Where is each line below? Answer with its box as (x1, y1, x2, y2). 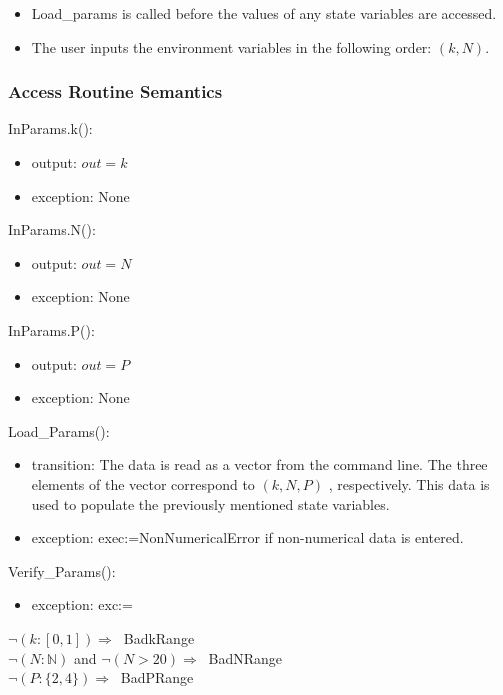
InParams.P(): (8, 319, 95, 340)
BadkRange (123, 627, 195, 648)
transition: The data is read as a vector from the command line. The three (31, 454, 488, 475)
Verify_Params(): (8, 560, 116, 581)
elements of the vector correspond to (31, 473, 255, 494)
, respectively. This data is (328, 473, 490, 494)
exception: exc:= (31, 594, 133, 615)
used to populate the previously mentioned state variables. (31, 493, 390, 514)
